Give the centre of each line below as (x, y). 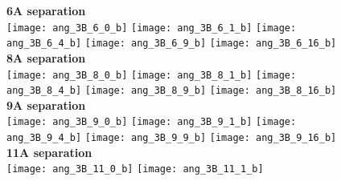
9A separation (46, 105)
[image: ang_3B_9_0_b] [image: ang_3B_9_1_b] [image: (152, 122)
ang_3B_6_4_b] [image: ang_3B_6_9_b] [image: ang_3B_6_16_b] (172, 44)
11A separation (49, 152)
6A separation (46, 10)
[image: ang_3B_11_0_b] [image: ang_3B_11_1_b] (135, 169)
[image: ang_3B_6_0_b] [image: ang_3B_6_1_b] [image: (152, 28)
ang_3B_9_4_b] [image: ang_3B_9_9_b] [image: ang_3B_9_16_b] (172, 138)
